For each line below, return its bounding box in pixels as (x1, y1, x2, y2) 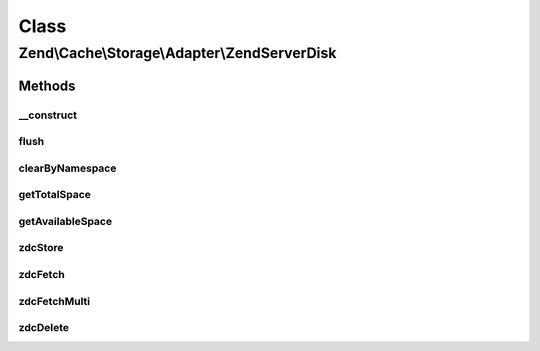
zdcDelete (18, 321, 70, 335)
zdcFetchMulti (18, 294, 91, 308)
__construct (18, 108, 78, 122)
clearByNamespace (18, 161, 117, 175)
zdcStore (18, 241, 64, 255)
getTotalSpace (18, 188, 92, 202)
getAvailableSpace (18, 214, 113, 228)
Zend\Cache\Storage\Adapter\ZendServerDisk (18, 44, 337, 62)
